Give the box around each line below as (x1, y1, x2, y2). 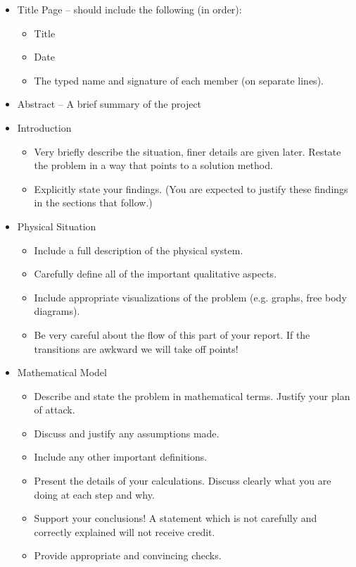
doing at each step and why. (34, 487, 155, 501)
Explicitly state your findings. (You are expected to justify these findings (34, 181, 348, 196)
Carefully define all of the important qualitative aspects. (34, 266, 277, 281)
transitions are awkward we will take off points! (34, 341, 239, 356)
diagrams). (34, 304, 80, 318)
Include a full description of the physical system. (34, 242, 243, 257)
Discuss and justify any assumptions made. (34, 425, 220, 440)
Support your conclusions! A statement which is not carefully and (34, 511, 317, 525)
